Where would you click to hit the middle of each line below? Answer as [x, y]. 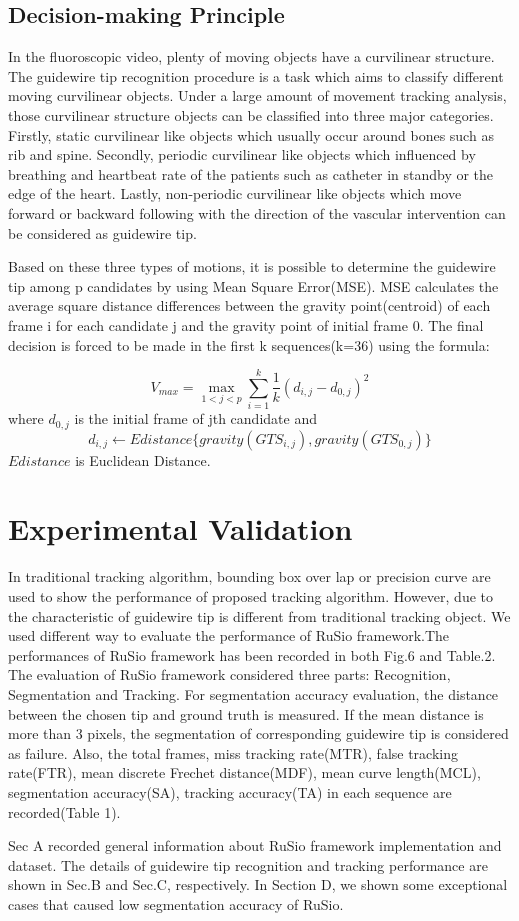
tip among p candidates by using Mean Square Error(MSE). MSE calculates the [253, 285]
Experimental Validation [180, 528]
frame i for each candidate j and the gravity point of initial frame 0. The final [246, 324]
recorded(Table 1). [64, 811]
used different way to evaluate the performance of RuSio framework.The [229, 635]
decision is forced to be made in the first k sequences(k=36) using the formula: [249, 344]
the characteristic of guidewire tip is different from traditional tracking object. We [259, 615]
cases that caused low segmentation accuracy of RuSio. [176, 903]
